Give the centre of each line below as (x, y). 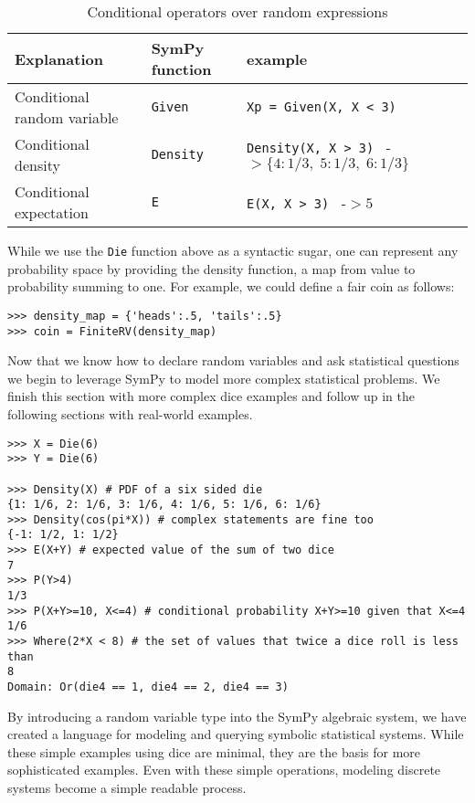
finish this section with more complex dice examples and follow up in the (211, 396)
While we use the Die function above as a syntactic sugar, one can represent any (233, 250)
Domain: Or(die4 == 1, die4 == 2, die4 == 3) (148, 687)
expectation (52, 212)
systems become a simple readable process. (127, 788)
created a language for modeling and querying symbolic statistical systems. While (236, 734)
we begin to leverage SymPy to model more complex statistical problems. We (224, 378)
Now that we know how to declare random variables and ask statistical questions (233, 360)
